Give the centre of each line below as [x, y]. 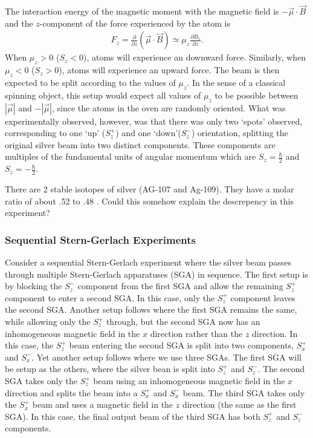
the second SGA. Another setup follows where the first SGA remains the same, [151, 309]
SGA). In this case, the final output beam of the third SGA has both [133, 416]
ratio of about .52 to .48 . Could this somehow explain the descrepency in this [149, 201]
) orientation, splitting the [240, 133]
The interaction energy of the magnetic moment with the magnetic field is [142, 11]
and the [19, 23]
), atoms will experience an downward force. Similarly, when [195, 57]
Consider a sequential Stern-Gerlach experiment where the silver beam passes [148, 262]
